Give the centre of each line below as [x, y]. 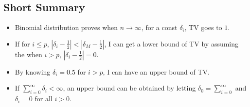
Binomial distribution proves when [66, 27]
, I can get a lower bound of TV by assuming [171, 43]
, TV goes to [203, 27]
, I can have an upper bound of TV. [156, 71]
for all [44, 99]
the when [28, 54]
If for [22, 43]
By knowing [33, 71]
